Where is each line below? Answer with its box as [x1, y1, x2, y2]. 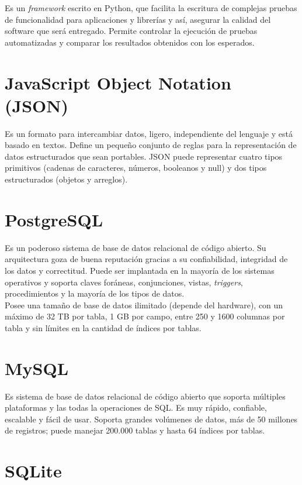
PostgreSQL [5, 207, 103, 231]
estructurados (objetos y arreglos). [5, 173, 128, 185]
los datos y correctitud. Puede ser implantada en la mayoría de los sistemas [5, 264, 275, 276]
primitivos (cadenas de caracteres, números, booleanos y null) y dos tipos [5, 161, 267, 174]
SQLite [5, 459, 62, 483]
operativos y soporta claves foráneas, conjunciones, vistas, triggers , [5, 276, 243, 288]
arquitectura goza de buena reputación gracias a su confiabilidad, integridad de [5, 253, 288, 265]
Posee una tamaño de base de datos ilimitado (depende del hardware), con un [5, 298, 283, 311]
